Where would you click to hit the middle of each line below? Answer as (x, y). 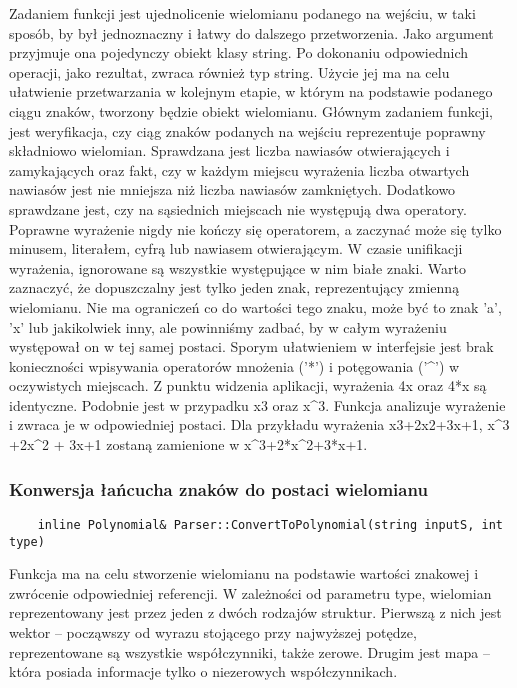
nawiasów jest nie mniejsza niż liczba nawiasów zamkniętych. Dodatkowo (232, 189)
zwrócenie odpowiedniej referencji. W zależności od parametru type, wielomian (250, 592)
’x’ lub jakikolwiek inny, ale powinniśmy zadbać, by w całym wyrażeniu (228, 326)
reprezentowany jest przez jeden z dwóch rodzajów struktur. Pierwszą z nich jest (255, 612)
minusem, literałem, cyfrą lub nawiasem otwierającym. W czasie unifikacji (236, 248)
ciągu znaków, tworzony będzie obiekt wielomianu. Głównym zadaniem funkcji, (251, 110)
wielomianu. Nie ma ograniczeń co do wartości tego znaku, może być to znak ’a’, (255, 306)
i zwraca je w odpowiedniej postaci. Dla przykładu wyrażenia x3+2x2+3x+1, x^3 (259, 424)
